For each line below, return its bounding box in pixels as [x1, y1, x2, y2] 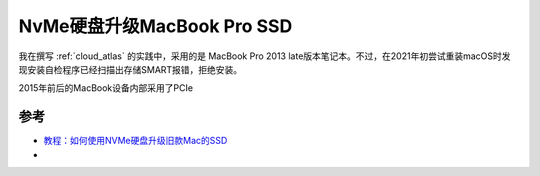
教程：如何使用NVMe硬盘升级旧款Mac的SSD [43, 135, 228, 147]
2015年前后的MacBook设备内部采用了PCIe [18, 82, 194, 94]
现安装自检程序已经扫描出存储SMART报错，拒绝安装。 [18, 63, 243, 75]
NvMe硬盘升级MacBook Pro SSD [18, 15, 293, 37]
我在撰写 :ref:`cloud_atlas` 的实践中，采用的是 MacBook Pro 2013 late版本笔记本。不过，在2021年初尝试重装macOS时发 [18, 50, 511, 62]
